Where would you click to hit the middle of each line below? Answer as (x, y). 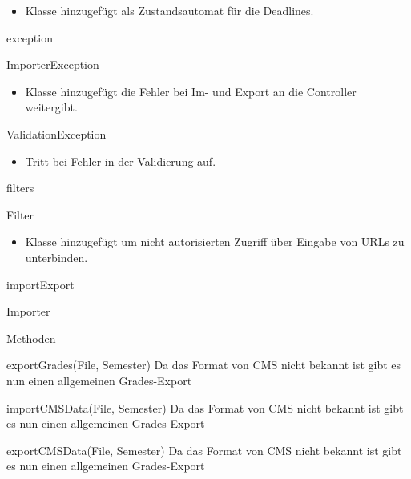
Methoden (31, 338)
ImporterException (53, 64)
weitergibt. (51, 107)
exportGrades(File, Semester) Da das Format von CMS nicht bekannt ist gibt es (204, 365)
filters (20, 188)
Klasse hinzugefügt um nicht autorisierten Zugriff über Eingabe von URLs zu (215, 242)
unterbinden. (56, 257)
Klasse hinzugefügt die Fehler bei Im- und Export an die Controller (191, 91)
